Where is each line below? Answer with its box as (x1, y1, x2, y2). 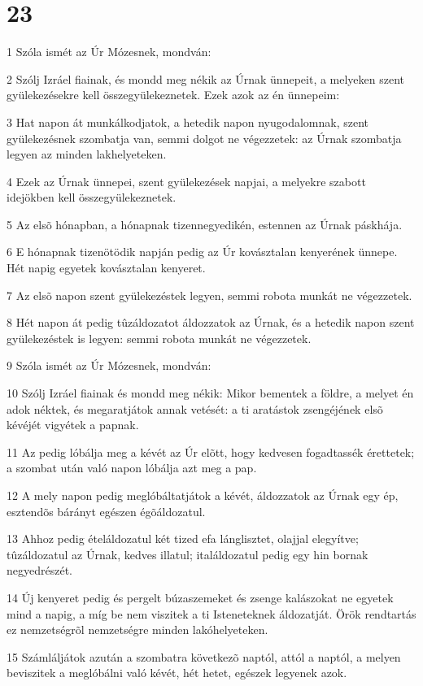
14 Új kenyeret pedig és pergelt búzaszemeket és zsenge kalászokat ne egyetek (7, 588, 394, 606)
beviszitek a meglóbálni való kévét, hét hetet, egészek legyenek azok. (7, 664, 347, 681)
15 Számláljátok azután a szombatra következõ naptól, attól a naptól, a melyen (7, 648, 401, 665)
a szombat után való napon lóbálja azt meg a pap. (7, 459, 257, 476)
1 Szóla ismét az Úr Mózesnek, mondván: (7, 43, 211, 60)
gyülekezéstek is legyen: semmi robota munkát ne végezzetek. (7, 329, 312, 346)
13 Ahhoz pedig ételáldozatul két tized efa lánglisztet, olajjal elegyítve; (7, 530, 359, 547)
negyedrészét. (7, 562, 72, 579)
